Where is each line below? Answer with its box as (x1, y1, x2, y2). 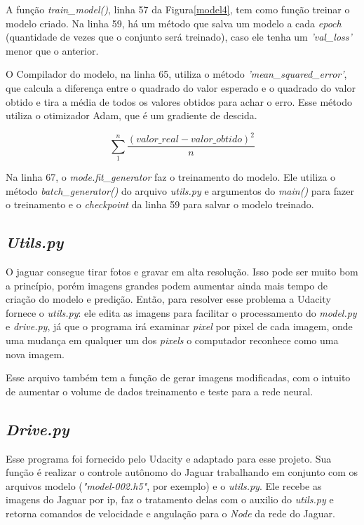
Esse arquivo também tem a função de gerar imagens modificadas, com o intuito (6, 370, 351, 385)
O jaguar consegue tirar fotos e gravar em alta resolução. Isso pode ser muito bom (6, 264, 358, 279)
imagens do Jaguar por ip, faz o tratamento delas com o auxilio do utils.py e (6, 492, 334, 507)
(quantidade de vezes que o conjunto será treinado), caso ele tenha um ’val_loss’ (6, 29, 352, 44)
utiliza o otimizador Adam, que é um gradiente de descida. (6, 108, 257, 123)
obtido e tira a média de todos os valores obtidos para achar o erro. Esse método (6, 94, 352, 109)
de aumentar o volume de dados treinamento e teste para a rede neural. (6, 383, 314, 398)
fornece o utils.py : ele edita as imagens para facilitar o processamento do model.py (6, 305, 357, 320)
